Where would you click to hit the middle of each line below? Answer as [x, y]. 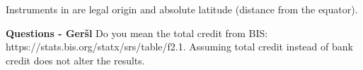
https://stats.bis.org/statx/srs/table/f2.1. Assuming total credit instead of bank [179, 47]
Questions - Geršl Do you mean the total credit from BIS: [137, 33]
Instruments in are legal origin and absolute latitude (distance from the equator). [182, 9]
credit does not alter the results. [75, 60]
